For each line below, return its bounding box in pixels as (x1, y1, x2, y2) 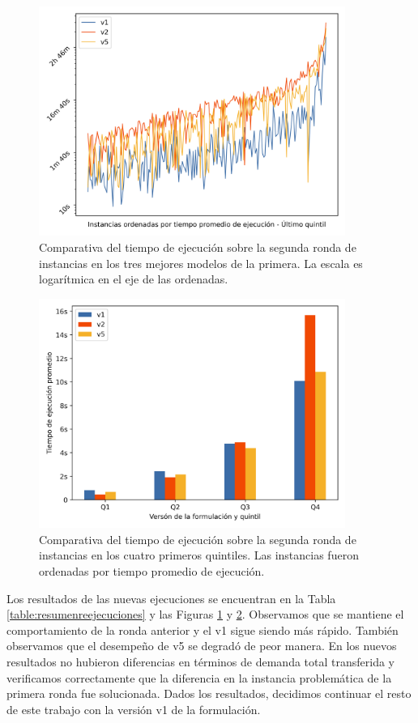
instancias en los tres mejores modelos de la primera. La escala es (39, 254, 363, 271)
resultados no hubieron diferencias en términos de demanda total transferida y (6, 653, 395, 670)
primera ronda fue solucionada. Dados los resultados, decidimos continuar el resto (6, 685, 412, 702)
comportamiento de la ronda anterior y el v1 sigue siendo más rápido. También (6, 621, 399, 638)
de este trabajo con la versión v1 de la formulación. (6, 700, 261, 717)
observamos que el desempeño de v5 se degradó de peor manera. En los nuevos (6, 637, 397, 654)
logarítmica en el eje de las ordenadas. (39, 270, 228, 287)
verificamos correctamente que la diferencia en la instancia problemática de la (6, 669, 392, 686)
